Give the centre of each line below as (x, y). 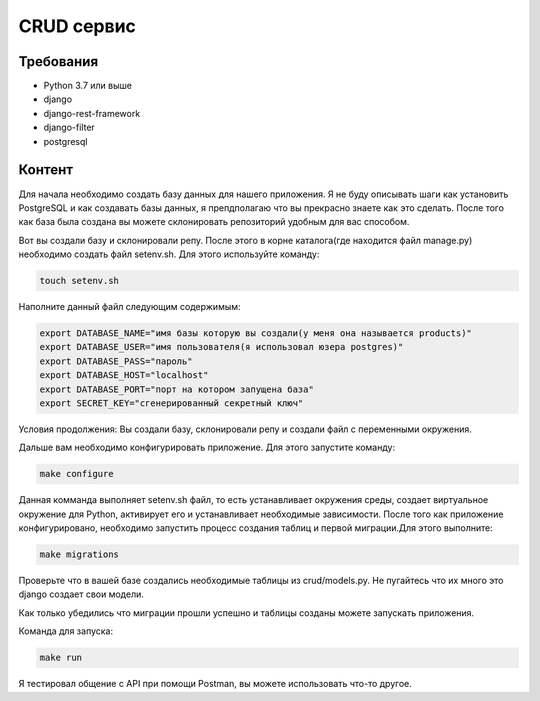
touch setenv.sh (79, 281)
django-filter (69, 127)
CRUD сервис (77, 26)
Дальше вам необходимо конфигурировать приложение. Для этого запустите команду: (206, 447)
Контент (46, 170)
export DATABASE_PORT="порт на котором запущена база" (176, 389)
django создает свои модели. (81, 594)
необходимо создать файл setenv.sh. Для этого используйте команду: (169, 254)
